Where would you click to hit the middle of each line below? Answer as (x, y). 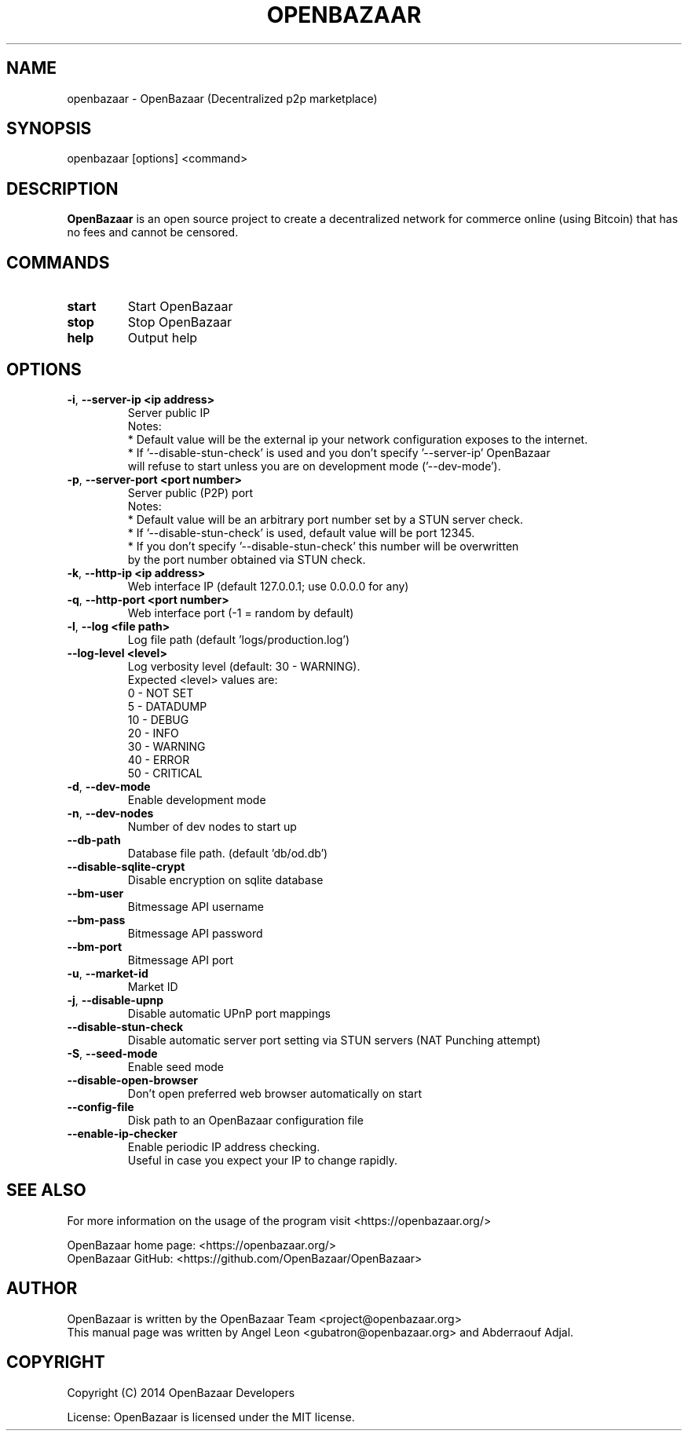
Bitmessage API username (196, 906)
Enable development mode (197, 799)
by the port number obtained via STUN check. (247, 559)
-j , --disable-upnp (115, 1000)
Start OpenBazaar (180, 307)
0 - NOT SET (161, 693)
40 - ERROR (159, 759)
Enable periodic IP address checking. (224, 1146)
